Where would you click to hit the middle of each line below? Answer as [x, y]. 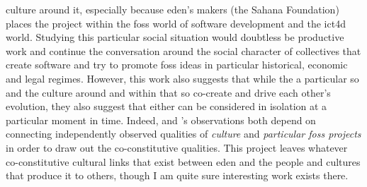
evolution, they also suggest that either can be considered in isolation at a [166, 106]
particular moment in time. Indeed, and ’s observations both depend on [161, 120]
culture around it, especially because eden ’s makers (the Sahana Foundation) [173, 9]
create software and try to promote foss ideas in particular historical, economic [177, 65]
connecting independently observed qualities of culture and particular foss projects [183, 134]
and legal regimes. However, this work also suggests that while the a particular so [182, 78]
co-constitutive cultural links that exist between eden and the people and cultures [183, 161]
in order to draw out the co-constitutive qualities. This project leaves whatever [177, 147]
